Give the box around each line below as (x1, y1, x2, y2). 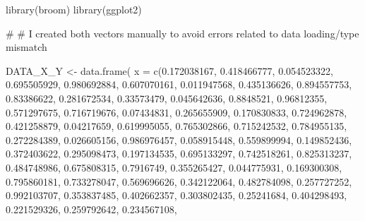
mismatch (6, 40, 47, 54)
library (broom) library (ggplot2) (6, 2, 142, 16)
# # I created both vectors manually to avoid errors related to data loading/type (6, 25, 359, 40)
